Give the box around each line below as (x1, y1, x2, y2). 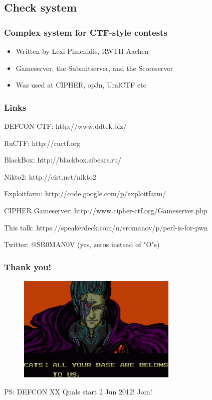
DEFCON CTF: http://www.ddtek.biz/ (4, 121, 127, 131)
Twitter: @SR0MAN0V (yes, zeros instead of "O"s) (4, 239, 160, 250)
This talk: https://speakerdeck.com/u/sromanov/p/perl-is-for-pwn (4, 222, 208, 232)
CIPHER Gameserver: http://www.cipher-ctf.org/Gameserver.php (4, 205, 207, 215)
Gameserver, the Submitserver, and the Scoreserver (16, 62, 173, 73)
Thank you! (4, 260, 52, 273)
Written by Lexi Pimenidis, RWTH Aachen (16, 46, 149, 56)
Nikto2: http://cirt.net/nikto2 (4, 171, 96, 182)
